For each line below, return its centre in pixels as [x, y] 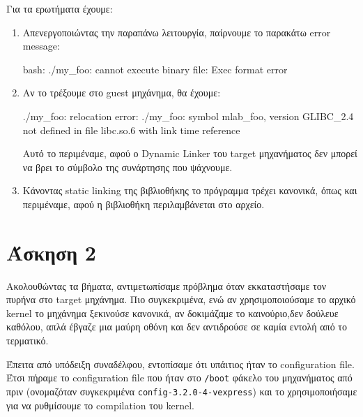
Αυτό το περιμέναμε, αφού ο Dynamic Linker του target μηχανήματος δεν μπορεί [190, 153]
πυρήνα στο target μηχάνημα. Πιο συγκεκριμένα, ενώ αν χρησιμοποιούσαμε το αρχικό [181, 299]
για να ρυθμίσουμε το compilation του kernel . [100, 405]
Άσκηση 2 [51, 252]
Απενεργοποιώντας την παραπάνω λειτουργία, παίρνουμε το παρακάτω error [177, 32]
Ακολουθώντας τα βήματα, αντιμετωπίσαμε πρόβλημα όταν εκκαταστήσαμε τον [167, 285]
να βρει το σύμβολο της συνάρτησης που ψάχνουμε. [128, 167]
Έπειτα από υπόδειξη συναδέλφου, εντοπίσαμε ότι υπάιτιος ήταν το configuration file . [180, 364]
